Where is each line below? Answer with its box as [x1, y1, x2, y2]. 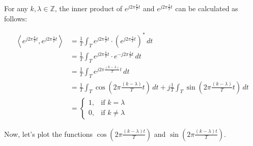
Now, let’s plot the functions [4, 128, 93, 139]
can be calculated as [175, 3, 238, 13]
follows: [4, 13, 27, 23]
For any [4, 3, 28, 13]
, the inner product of [54, 3, 123, 13]
